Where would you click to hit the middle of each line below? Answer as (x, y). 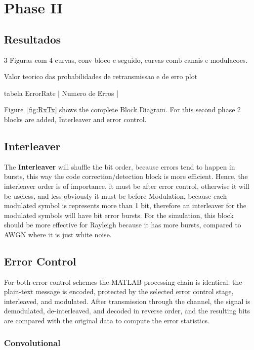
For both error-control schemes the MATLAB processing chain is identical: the (123, 282)
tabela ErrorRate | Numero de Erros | (61, 93)
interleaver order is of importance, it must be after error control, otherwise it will (127, 186)
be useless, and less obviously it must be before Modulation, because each (115, 196)
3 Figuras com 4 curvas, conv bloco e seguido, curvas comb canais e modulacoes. (126, 60)
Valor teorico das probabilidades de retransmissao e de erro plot (101, 76)
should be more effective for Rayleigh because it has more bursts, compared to (123, 225)
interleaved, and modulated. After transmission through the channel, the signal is (127, 301)
